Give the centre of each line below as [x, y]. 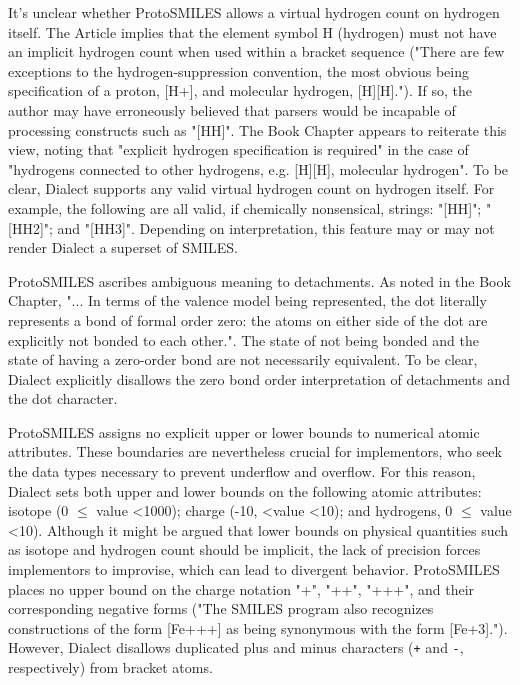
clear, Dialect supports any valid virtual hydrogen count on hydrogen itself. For [251, 188]
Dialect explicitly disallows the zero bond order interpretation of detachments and [259, 378]
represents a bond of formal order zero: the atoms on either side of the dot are [248, 319]
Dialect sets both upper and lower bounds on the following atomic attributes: [245, 490]
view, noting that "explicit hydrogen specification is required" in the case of [238, 149]
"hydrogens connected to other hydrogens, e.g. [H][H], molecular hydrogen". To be [258, 168]
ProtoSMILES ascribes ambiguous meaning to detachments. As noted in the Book [259, 280]
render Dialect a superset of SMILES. [123, 247]
